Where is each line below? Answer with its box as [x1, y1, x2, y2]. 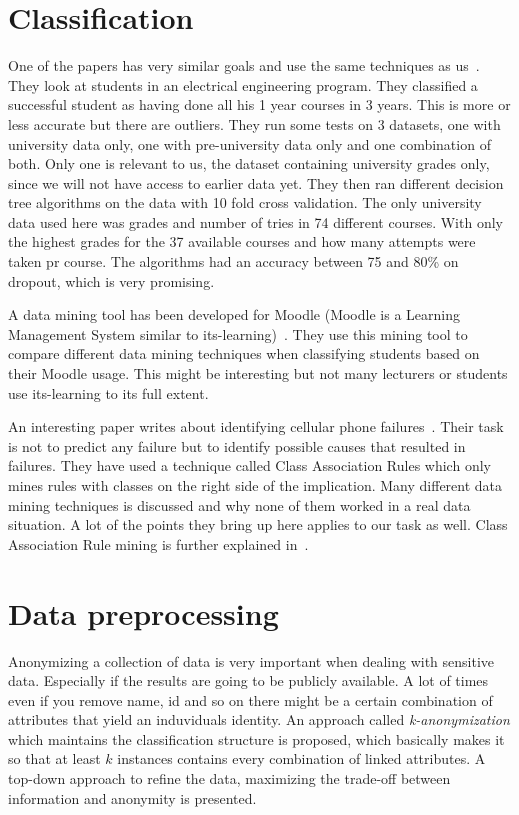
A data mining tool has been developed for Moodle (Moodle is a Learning [8, 304, 460, 325]
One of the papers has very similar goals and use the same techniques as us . [8, 55, 480, 76]
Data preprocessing [8, 592, 279, 633]
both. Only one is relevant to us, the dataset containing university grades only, [8, 153, 490, 174]
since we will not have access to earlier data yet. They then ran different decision [8, 172, 504, 193]
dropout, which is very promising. [8, 270, 215, 291]
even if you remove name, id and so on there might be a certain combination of [8, 689, 493, 710]
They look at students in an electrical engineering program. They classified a [8, 74, 478, 95]
